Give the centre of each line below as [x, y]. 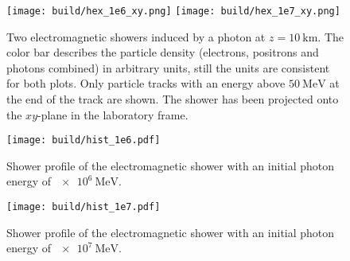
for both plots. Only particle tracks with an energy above [146, 83]
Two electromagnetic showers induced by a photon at [136, 36]
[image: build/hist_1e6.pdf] [84, 140]
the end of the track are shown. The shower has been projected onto [173, 99]
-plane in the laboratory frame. [113, 114]
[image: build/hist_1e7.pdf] [84, 207]
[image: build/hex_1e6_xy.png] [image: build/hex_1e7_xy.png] [173, 11]
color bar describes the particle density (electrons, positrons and [163, 52]
